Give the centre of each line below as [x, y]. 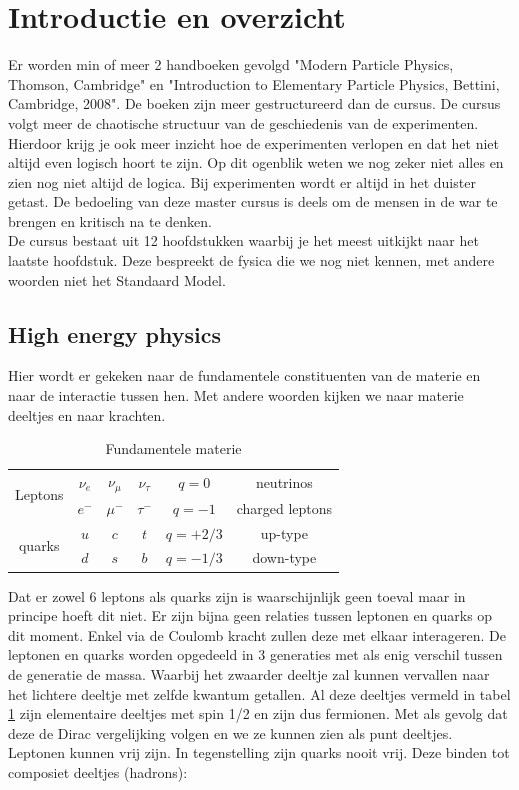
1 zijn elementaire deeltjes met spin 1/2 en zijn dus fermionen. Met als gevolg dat [258, 713]
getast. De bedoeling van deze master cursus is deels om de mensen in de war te [253, 201]
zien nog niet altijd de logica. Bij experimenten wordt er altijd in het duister [242, 181]
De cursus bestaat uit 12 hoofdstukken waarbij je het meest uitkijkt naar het [243, 240]
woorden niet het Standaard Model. [117, 279]
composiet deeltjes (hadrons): [98, 771]
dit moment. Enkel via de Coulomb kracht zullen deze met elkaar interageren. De [257, 634]
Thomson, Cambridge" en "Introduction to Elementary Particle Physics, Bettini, [254, 83]
